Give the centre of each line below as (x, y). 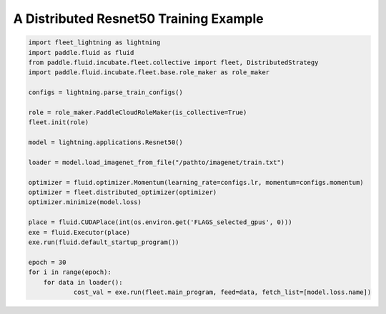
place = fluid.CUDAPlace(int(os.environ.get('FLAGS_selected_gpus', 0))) (160, 222)
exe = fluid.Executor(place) (79, 232)
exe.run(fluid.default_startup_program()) (104, 242)
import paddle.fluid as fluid (81, 52)
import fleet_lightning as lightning (94, 42)
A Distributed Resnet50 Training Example (138, 19)
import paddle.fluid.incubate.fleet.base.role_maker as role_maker (149, 72)
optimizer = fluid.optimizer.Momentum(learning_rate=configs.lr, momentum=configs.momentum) (196, 182)
